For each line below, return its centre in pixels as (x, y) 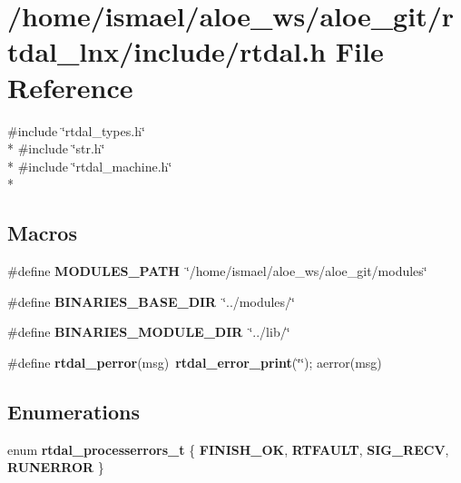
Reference (70, 87)
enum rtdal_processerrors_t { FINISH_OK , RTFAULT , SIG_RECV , (228, 449)
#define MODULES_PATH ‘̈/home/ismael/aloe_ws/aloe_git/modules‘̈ (217, 271)
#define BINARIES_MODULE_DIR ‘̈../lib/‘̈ (149, 332)
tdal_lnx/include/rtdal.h (167, 51)
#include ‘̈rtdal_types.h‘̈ (76, 130)
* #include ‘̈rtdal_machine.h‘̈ (90, 166)
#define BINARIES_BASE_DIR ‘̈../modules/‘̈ (151, 301)
